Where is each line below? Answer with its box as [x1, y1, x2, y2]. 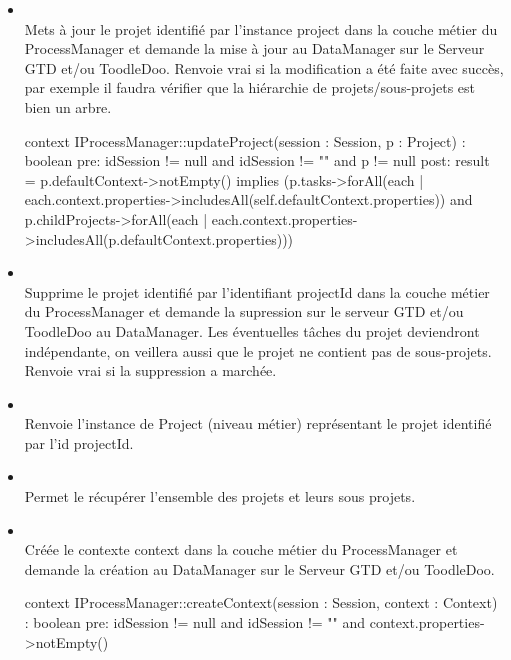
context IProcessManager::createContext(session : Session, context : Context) [24, 592, 498, 613]
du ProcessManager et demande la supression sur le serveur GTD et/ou [24, 301, 464, 322]
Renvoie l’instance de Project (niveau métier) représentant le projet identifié [24, 413, 492, 434]
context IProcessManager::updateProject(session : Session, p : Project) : [24, 130, 466, 151]
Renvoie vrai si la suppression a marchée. [24, 360, 277, 381]
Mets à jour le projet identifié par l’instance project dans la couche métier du [24, 18, 498, 39]
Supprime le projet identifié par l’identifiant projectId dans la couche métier [24, 281, 490, 302]
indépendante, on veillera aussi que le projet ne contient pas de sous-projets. [24, 340, 492, 361]
